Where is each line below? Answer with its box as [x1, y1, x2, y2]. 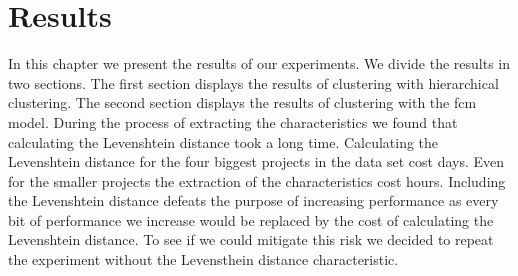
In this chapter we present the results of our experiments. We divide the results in [8, 53, 511, 74]
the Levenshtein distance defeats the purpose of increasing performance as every [8, 190, 499, 211]
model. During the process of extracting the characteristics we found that [8, 111, 458, 132]
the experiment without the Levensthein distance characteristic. [8, 249, 399, 270]
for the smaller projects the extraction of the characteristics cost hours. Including [8, 170, 506, 191]
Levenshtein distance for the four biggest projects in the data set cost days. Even [8, 151, 505, 172]
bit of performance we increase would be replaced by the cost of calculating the [8, 209, 494, 230]
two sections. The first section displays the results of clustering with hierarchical [8, 72, 499, 93]
